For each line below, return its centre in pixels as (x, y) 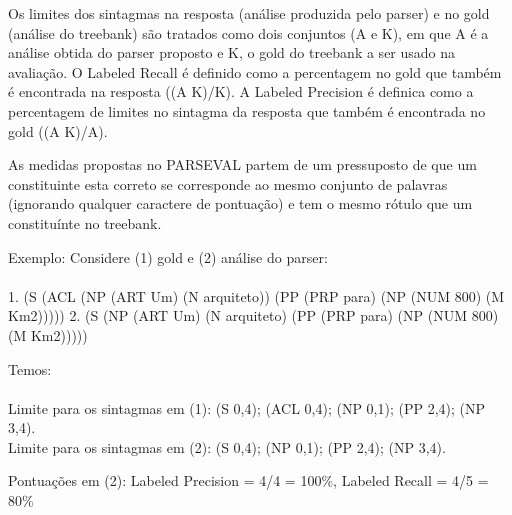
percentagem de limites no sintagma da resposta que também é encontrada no (247, 110)
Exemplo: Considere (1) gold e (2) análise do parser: (168, 256)
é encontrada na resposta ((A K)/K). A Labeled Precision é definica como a (241, 91)
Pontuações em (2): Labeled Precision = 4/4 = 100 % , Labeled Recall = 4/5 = (248, 480)
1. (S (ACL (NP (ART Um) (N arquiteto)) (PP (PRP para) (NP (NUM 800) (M (256, 295)
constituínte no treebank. (85, 222)
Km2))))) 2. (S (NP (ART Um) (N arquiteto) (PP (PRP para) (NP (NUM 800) (253, 315)
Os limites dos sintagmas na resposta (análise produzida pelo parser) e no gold (249, 13)
